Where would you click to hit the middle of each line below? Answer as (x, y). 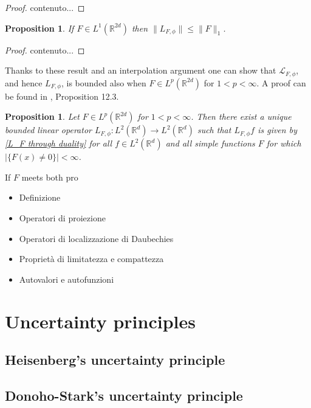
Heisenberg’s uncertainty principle (115, 360)
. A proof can (281, 82)
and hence (24, 82)
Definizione (40, 197)
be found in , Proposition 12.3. (62, 96)
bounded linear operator (48, 130)
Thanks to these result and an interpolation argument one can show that (141, 70)
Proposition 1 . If (39, 28)
